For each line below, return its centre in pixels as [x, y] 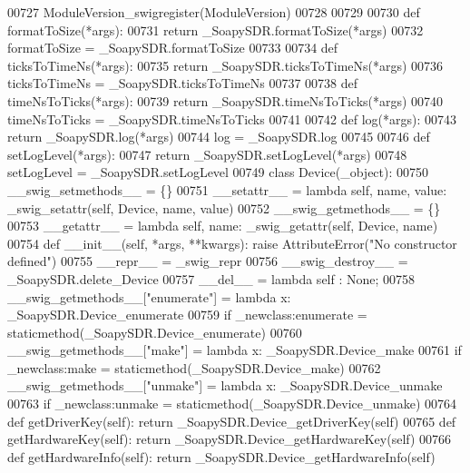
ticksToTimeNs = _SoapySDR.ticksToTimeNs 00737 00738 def [183, 83]
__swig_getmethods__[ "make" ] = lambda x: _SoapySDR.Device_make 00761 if [235, 350]
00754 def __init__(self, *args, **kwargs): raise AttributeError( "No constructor [232, 243]
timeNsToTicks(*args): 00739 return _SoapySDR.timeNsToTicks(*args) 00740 [225, 100]
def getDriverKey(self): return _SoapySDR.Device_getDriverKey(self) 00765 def [232, 421]
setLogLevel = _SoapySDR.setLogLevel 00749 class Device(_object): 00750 [218, 172]
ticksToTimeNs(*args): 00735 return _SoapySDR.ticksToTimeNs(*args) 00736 [225, 65]
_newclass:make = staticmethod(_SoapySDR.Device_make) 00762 [194, 367]
